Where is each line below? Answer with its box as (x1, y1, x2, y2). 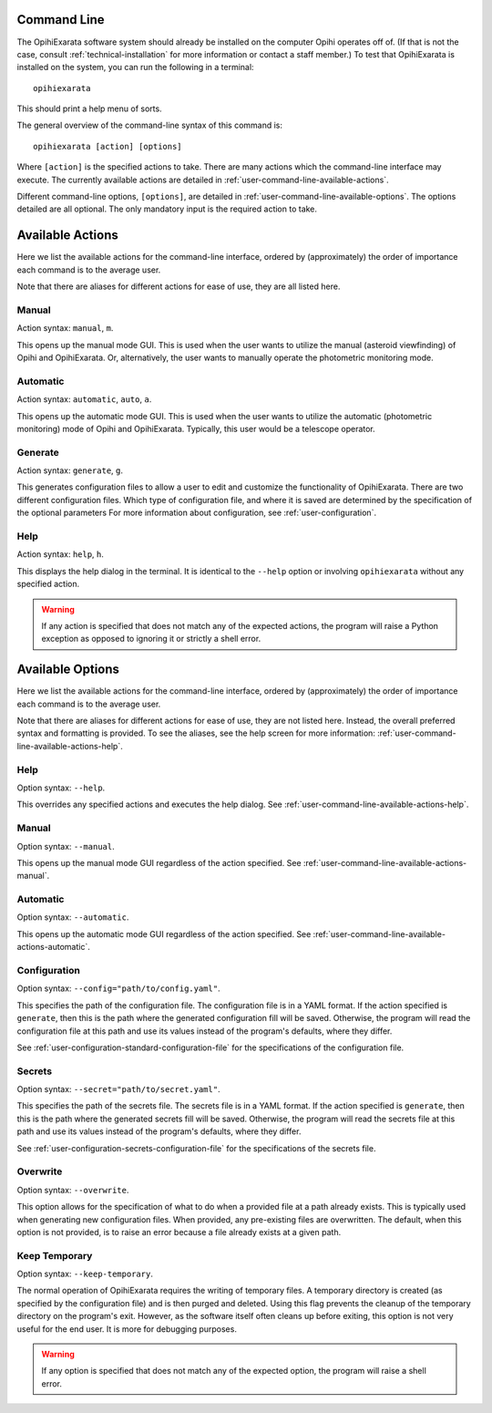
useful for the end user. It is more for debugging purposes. (16, 1323, 237, 1335)
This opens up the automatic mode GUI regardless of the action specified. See (16, 928, 312, 939)
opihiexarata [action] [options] (33, 141, 182, 151)
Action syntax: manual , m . (16, 323, 114, 334)
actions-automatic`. (16, 942, 90, 953)
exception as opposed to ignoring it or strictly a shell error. (41, 634, 261, 645)
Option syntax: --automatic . (16, 912, 129, 923)
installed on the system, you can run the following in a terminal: (16, 62, 254, 73)
